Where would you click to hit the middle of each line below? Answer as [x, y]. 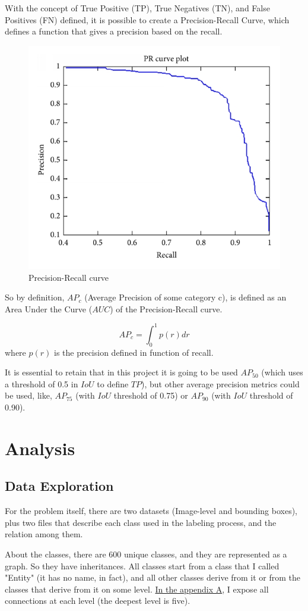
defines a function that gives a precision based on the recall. [114, 31]
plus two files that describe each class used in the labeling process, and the [141, 522]
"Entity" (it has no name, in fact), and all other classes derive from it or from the [153, 577]
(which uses [282, 372]
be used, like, [28, 395]
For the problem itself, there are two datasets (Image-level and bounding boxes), [151, 511]
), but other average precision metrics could [220, 383]
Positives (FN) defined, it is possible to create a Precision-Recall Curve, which [147, 19]
